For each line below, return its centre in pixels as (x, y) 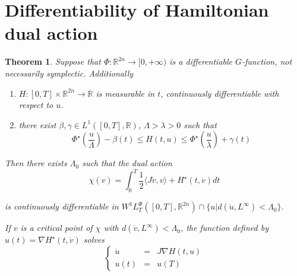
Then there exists (36, 163)
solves (94, 239)
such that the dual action (127, 163)
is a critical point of (56, 228)
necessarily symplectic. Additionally (69, 73)
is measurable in (125, 93)
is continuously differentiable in (62, 206)
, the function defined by (224, 228)
